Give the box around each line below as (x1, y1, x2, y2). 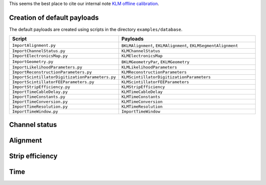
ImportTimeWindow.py (12, 109, 59, 114)
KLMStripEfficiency (121, 84, 165, 90)
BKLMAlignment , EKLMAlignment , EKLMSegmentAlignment (121, 42, 238, 49)
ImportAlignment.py (12, 42, 56, 48)
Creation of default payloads (9, 13, 99, 22)
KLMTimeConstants (121, 94, 160, 99)
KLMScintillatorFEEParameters (121, 79, 189, 85)
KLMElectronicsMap (121, 53, 163, 59)
